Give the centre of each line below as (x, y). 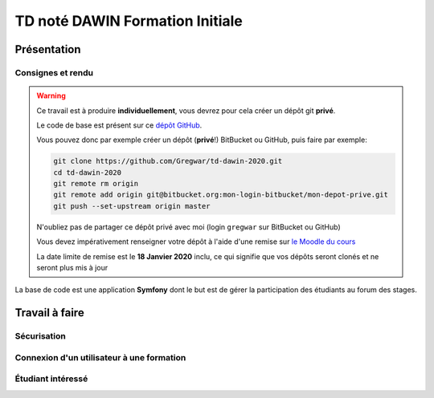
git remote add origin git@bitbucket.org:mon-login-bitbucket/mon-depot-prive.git (221, 195)
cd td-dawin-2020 (88, 172)
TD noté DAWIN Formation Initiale (129, 21)
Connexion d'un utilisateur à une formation (100, 357)
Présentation (48, 49)
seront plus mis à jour (72, 268)
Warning (51, 95)
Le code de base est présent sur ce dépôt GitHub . (119, 125)
